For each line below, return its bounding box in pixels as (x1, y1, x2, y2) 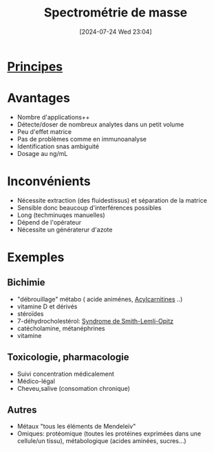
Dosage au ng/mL (17, 149, 68, 157)
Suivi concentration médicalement (17, 370, 115, 378)
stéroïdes (17, 309, 44, 317)
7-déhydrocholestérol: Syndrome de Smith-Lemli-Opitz (17, 317, 174, 325)
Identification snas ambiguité (17, 142, 100, 150)
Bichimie (7, 277, 46, 289)
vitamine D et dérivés (17, 302, 78, 310)
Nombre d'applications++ (17, 113, 90, 121)
